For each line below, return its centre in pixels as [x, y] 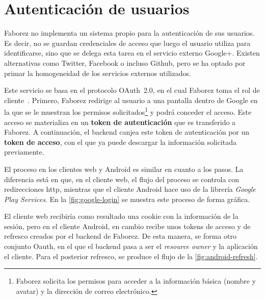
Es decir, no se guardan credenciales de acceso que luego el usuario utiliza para [127, 43]
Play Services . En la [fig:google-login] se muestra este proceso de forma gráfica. [127, 199]
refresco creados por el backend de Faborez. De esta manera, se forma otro [120, 236]
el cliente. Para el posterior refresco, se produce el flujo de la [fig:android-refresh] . [131, 256]
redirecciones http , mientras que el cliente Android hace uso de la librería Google [130, 189]
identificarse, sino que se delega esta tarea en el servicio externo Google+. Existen [132, 53]
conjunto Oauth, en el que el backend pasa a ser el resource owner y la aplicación [131, 246]
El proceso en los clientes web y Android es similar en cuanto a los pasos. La [124, 169]
